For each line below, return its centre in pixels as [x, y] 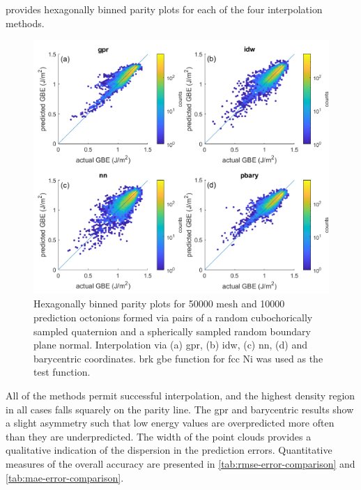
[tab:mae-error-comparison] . [65, 477]
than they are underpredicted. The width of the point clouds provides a [159, 436]
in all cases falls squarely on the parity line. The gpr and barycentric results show [180, 409]
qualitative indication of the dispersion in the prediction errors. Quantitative [169, 450]
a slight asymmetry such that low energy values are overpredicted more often [170, 423]
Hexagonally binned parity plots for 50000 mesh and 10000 [159, 304]
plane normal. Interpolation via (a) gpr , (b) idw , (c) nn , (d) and [171, 345]
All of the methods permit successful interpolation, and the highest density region [180, 396]
